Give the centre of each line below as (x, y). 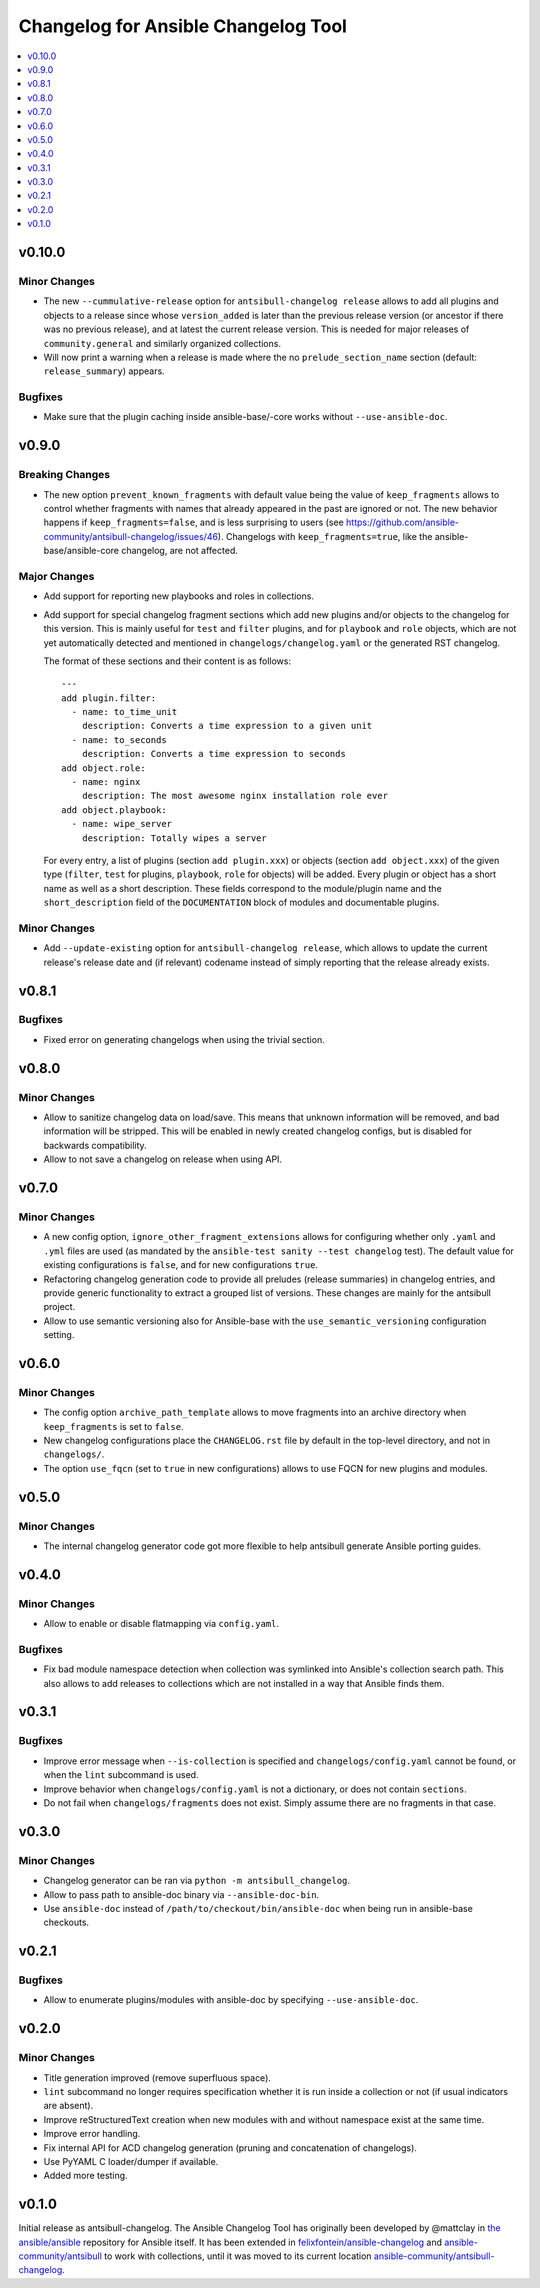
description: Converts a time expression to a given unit (227, 726)
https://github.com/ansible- (402, 522)
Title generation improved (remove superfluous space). (157, 2077)
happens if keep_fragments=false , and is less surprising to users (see (193, 522)
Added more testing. (86, 2176)
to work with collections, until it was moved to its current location (237, 2256)
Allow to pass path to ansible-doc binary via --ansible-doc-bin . (181, 1894)
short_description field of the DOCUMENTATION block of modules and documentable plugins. (241, 902)
